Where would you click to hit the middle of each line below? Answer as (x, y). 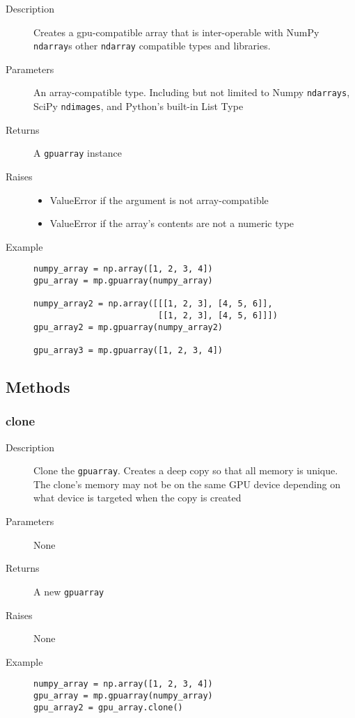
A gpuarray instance (78, 153)
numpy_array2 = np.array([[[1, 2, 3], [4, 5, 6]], (153, 304)
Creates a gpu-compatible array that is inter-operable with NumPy (176, 32)
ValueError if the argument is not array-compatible (159, 200)
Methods (38, 387)
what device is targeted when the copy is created (137, 498)
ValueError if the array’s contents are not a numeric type (172, 223)
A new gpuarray (69, 591)
